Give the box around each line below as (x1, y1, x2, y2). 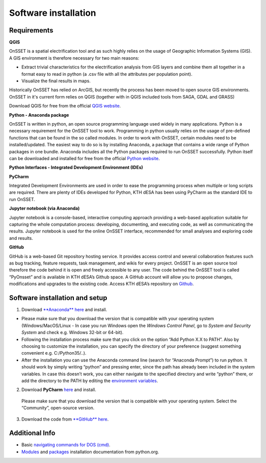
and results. (9, 235, 33, 241)
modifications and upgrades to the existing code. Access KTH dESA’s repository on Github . (9, 281, 194, 287)
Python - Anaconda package (9, 112, 69, 118)
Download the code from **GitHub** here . (21, 416, 109, 422)
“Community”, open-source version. (21, 405, 95, 411)
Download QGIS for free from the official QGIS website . (9, 103, 121, 109)
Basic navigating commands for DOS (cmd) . (21, 442, 111, 448)
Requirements (9, 26, 54, 34)
